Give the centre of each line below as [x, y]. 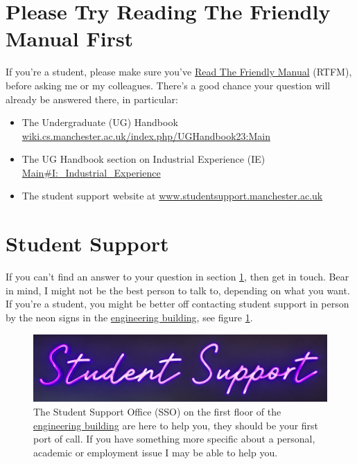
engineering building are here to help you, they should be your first [176, 425]
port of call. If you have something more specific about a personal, [174, 439]
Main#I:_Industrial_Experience [91, 172]
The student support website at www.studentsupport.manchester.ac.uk [172, 196]
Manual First [70, 38]
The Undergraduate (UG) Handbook [100, 122]
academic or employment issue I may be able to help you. [156, 452]
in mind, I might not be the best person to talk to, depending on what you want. [178, 290]
